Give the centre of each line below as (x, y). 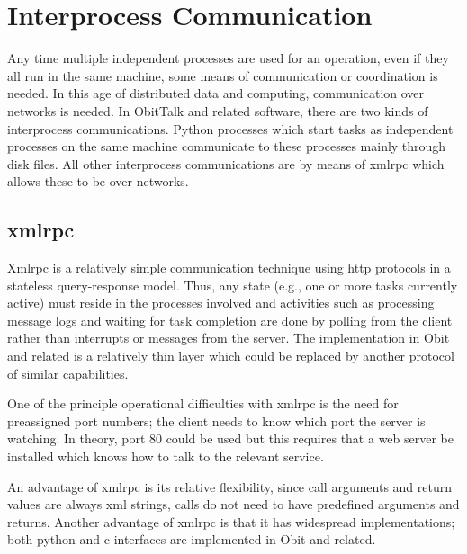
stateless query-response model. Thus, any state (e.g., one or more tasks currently (233, 285)
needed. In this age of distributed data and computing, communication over (216, 93)
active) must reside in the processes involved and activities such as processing (221, 303)
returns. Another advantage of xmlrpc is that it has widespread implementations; (231, 521)
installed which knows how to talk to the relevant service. (166, 456)
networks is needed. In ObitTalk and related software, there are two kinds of (218, 110)
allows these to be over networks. (98, 181)
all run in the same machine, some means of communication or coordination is (223, 75)
